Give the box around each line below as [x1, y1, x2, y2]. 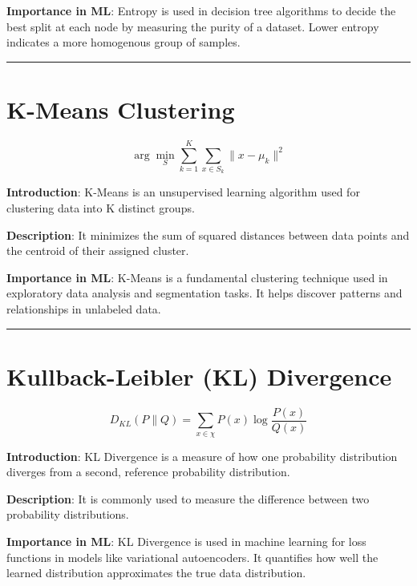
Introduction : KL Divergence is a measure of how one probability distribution [6, 447, 398, 464]
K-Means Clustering [6, 92, 235, 125]
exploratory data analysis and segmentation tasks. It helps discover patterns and [6, 285, 403, 301]
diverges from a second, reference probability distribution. [6, 463, 290, 480]
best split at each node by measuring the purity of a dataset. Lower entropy [6, 18, 379, 34]
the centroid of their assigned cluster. [6, 242, 189, 259]
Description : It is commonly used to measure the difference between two [6, 490, 370, 507]
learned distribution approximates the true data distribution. [6, 564, 306, 581]
